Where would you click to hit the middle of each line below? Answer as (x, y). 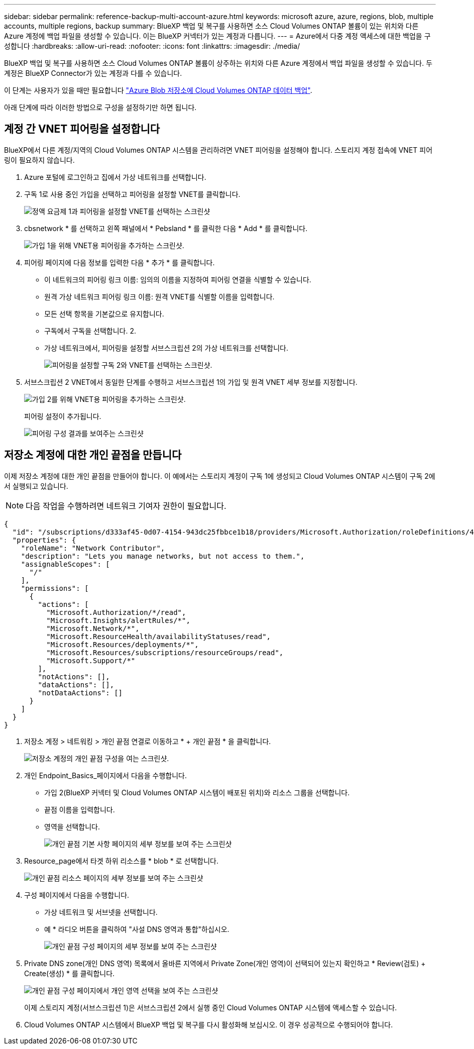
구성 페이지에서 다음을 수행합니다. (77, 895)
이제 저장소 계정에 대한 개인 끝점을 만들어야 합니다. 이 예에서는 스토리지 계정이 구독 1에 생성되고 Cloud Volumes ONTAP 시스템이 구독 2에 (220, 476)
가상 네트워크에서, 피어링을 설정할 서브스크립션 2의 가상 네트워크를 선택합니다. (166, 348)
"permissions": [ (55, 588)
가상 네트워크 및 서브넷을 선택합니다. (101, 912)
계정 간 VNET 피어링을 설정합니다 (82, 129)
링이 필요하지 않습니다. (39, 160)
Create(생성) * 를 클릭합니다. (70, 973)
